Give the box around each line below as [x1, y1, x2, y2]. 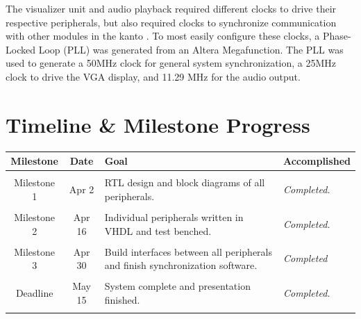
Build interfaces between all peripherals [104, 244, 272, 259]
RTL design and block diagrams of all [104, 175, 265, 190]
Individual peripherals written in [104, 209, 244, 224]
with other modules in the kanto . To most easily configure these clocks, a [6, 28, 320, 43]
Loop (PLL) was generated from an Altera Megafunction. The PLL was [38, 42, 344, 56]
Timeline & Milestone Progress [6, 110, 310, 138]
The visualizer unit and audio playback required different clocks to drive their [6, 1, 337, 15]
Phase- [322, 28, 351, 43]
